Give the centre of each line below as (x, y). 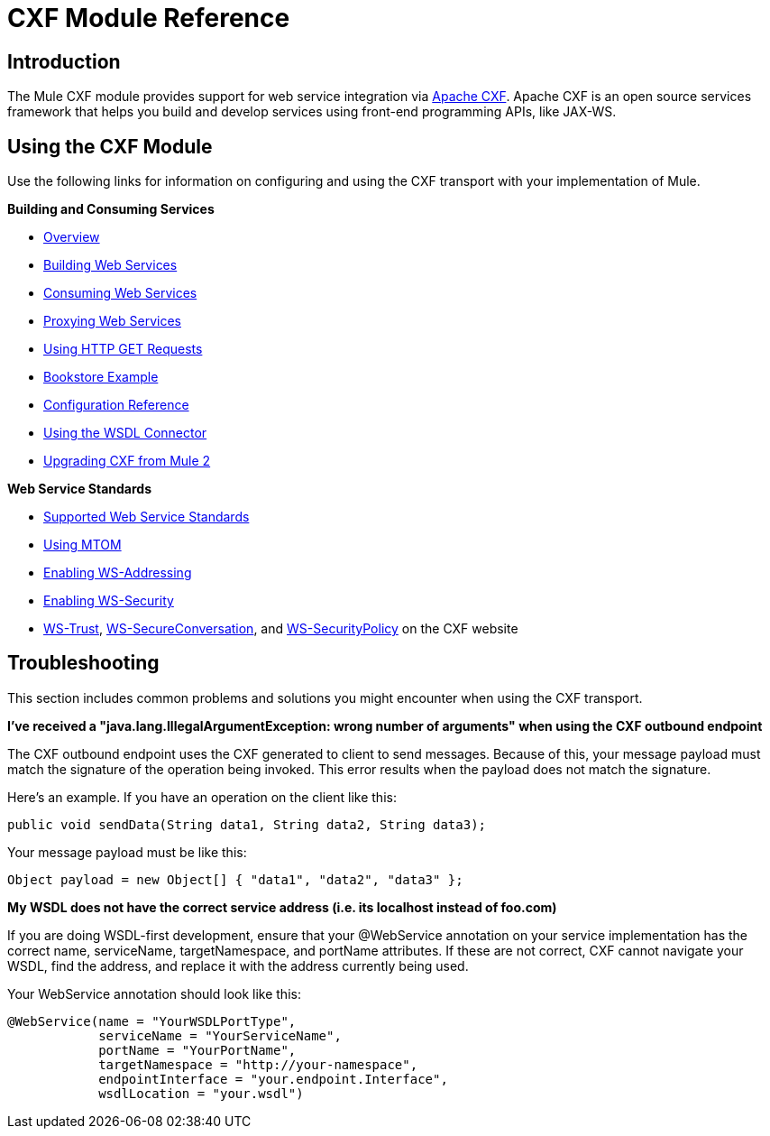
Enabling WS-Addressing (118, 573)
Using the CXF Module (110, 146)
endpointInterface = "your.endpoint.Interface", (273, 1079)
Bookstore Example (101, 377)
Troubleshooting (83, 663)
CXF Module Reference (149, 18)
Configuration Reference (116, 405)
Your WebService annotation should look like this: (154, 993)
